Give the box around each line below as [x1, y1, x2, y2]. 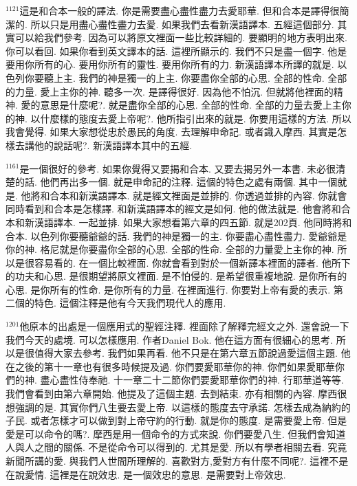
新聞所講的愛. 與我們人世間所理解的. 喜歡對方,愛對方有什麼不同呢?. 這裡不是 [6, 454, 349, 467]
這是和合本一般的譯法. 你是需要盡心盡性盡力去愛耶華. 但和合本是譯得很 [19, 3, 340, 17]
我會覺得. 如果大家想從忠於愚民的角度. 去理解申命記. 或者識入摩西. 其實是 [6, 124, 338, 139]
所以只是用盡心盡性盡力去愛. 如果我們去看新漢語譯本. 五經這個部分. [30, 16, 334, 31]
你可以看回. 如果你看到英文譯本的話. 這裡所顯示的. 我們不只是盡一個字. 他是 [6, 43, 347, 58]
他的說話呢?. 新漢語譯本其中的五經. [34, 137, 193, 152]
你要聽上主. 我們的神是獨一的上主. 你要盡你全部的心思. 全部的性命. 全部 [24, 70, 347, 85]
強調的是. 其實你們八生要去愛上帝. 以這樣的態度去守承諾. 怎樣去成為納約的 [14, 399, 351, 414]
